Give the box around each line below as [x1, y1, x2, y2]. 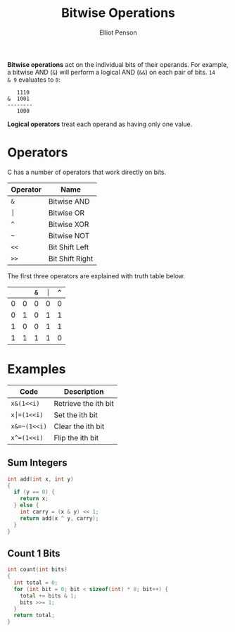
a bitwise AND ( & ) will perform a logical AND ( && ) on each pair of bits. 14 [7, 68, 216, 76]
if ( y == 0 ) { [13, 488, 55, 496]
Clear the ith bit [53, 421, 105, 431]
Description [63, 386, 104, 396]
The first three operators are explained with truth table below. [7, 271, 185, 280]
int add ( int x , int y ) [7, 476, 74, 483]
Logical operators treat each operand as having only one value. [7, 120, 193, 128]
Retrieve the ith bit [53, 398, 114, 408]
